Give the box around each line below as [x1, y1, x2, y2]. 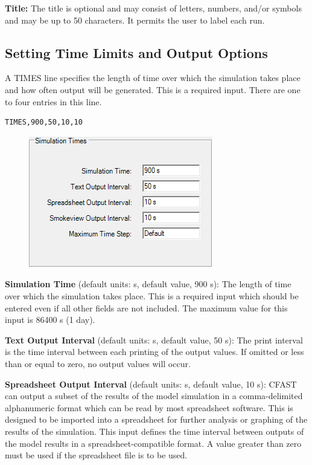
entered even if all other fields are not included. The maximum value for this [5, 301, 288, 314]
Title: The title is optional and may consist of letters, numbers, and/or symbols [5, 2, 302, 14]
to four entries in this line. [5, 95, 102, 108]
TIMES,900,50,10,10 [5, 118, 83, 127]
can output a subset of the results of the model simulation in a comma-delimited [5, 389, 303, 402]
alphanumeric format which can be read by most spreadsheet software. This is [5, 401, 293, 414]
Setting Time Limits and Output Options [5, 43, 268, 62]
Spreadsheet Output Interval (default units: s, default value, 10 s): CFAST [5, 377, 297, 390]
